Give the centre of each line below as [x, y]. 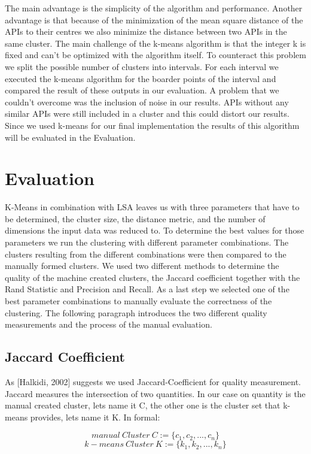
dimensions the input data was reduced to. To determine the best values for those [155, 230]
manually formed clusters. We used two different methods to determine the [142, 266]
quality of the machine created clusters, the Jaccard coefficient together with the [153, 277]
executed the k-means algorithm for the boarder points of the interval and [141, 78]
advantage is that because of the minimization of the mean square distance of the [154, 19]
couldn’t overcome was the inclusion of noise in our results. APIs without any [147, 102]
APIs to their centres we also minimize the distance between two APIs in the [146, 31]
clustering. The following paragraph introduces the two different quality [136, 312]
